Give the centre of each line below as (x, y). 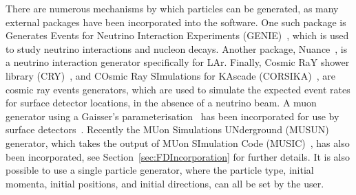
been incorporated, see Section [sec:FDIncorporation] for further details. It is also (178, 156)
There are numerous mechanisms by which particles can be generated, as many (172, 8)
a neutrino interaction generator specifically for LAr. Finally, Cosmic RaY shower (178, 62)
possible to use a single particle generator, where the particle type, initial (160, 170)
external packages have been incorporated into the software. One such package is (176, 22)
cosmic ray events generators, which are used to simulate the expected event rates (178, 89)
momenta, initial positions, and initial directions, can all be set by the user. (165, 183)
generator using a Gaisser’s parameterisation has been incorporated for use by (172, 116)
